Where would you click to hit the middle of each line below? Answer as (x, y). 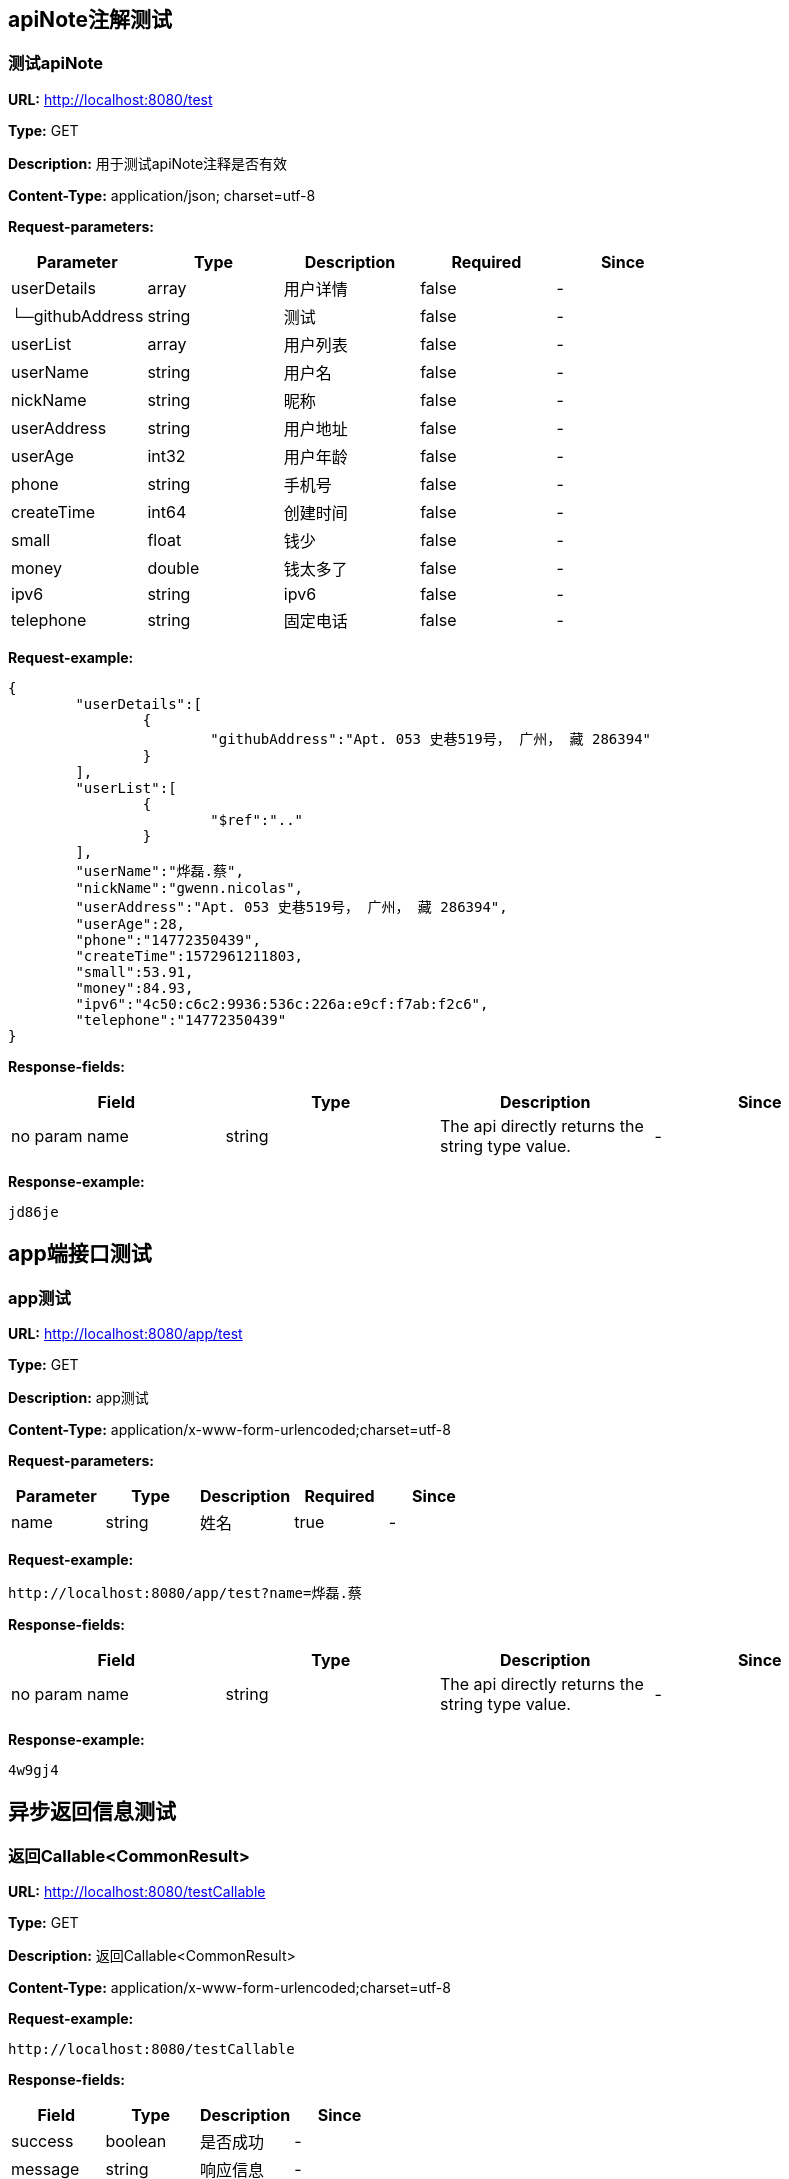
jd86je (33, 1211)
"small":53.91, (134, 971)
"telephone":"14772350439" (181, 1019)
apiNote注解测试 (90, 19)
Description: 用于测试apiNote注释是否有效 (148, 163)
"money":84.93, (134, 987)
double (173, 567)
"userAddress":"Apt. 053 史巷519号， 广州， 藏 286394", (291, 906)
